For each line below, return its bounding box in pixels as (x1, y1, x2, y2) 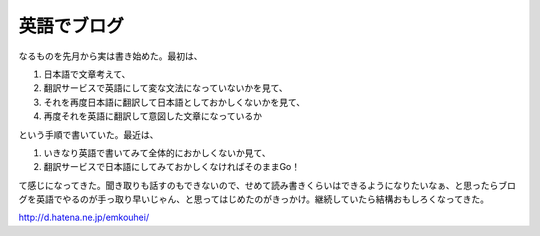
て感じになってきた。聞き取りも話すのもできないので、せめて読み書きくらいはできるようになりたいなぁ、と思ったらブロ (18, 179, 517, 191)
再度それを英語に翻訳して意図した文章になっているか (43, 110, 262, 122)
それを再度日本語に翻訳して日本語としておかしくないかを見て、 (43, 96, 306, 108)
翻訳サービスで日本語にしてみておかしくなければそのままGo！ (43, 161, 300, 173)
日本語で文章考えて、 (43, 68, 131, 80)
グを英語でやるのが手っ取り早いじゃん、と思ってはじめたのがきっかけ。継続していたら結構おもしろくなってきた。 (18, 193, 490, 205)
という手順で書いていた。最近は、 (18, 128, 159, 140)
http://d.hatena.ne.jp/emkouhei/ (18, 211, 150, 224)
